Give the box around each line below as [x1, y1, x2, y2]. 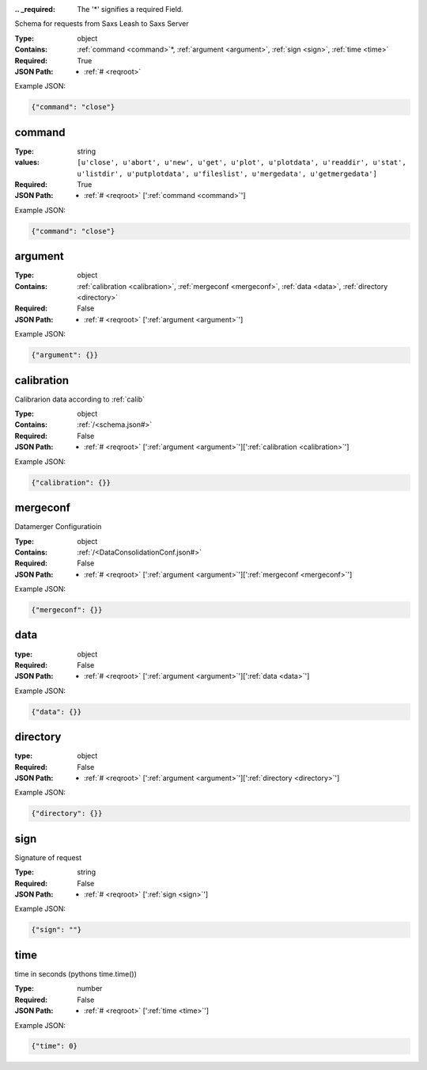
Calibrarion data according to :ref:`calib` [14, 394, 145, 404]
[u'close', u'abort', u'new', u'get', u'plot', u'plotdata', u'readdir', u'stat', [77, 158, 406, 167]
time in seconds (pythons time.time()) [14, 969, 138, 978]
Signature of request [14, 852, 82, 862]
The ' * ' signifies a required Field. [77, 5, 183, 13]
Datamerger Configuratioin [14, 522, 102, 531]
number [77, 984, 103, 993]
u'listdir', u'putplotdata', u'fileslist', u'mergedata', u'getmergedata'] [77, 169, 377, 178]
